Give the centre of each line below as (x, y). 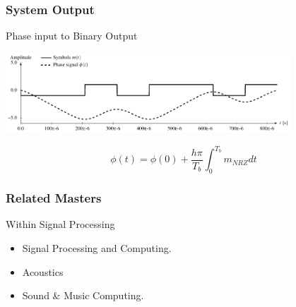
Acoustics (43, 271)
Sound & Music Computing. (83, 295)
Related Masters (54, 198)
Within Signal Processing (60, 224)
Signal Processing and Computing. (97, 248)
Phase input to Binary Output (72, 36)
